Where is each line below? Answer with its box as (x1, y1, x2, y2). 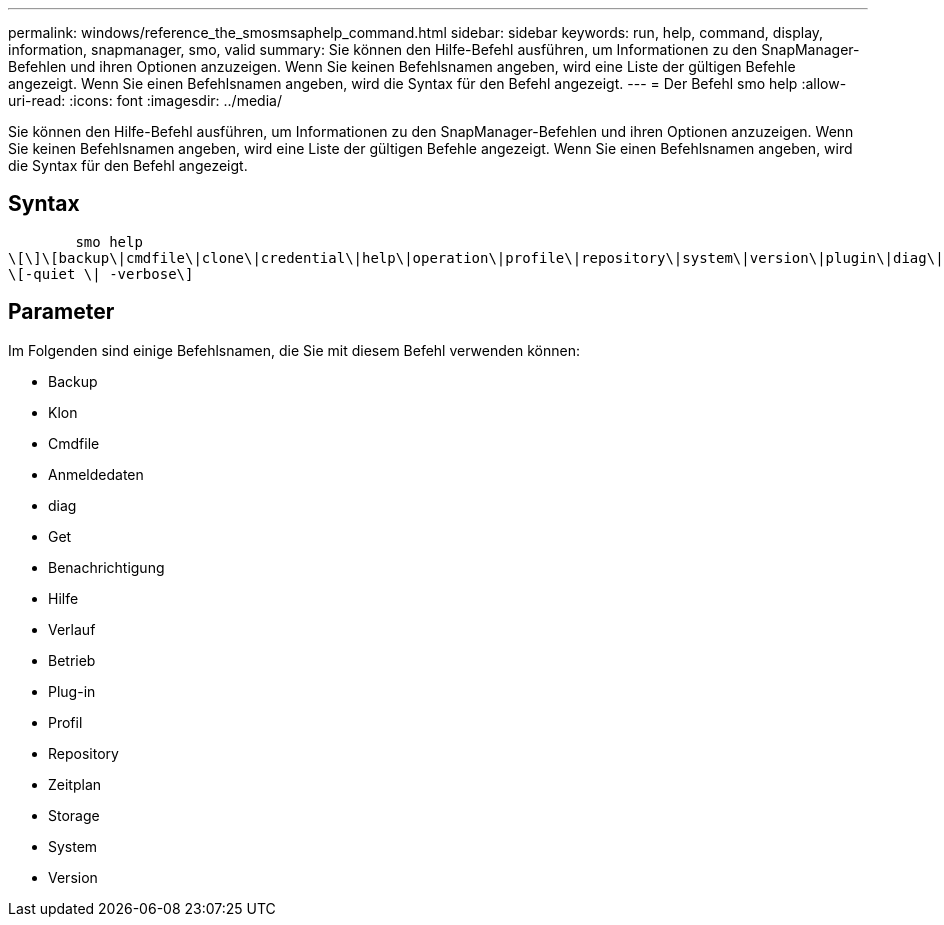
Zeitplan (48, 775, 102, 793)
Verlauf (48, 620, 96, 638)
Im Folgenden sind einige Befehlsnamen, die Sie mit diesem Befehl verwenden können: (8, 341, 580, 359)
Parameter (8, 299, 115, 325)
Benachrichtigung (48, 558, 165, 576)
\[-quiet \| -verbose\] (8, 265, 194, 282)
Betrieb (48, 651, 96, 669)
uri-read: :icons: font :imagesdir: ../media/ (8, 92, 282, 109)
